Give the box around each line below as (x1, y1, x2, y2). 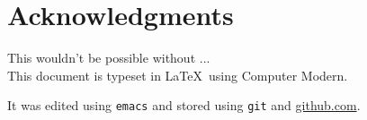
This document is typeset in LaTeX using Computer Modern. (7, 65, 348, 84)
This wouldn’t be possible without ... (7, 48, 210, 67)
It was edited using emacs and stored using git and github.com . (7, 96, 361, 115)
